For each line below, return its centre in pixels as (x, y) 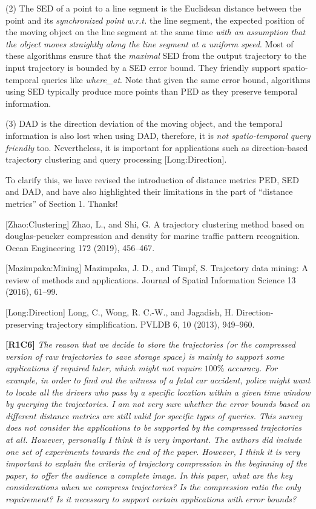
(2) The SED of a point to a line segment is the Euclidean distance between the (153, 8)
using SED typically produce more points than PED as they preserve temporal (152, 91)
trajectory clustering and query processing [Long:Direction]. (116, 159)
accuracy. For (252, 368)
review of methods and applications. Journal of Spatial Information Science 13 (151, 279)
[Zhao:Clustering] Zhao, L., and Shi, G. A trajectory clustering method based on (155, 224)
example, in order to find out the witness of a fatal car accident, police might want (158, 380)
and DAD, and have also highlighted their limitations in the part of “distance (149, 191)
